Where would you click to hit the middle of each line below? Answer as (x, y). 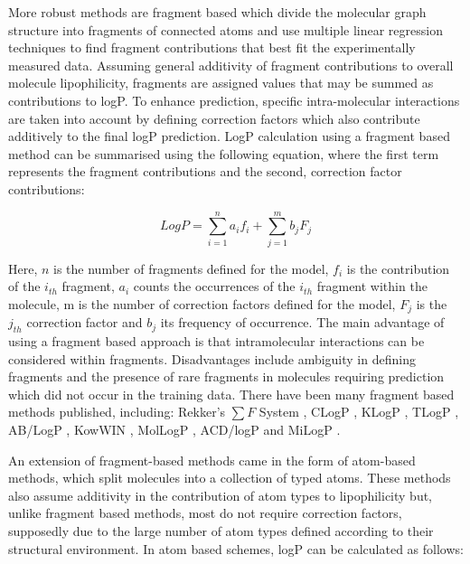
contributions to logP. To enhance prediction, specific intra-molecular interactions (234, 100)
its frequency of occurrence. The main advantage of (302, 322)
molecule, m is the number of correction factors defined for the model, (202, 303)
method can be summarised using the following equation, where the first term (224, 153)
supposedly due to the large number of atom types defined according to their (221, 531)
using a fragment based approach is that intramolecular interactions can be (216, 341)
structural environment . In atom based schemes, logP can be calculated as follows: (236, 548)
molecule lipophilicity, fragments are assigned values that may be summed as (221, 83)
